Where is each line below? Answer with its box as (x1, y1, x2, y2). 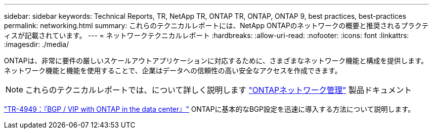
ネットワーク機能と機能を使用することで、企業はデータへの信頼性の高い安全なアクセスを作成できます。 (4, 66, 342, 75)
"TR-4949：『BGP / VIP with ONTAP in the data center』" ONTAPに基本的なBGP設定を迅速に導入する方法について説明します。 (4, 105, 415, 113)
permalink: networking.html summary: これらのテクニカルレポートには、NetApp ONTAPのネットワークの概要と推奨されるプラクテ (4, 21, 429, 30)
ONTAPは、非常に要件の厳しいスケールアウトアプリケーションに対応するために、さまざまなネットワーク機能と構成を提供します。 (4, 56, 428, 65)
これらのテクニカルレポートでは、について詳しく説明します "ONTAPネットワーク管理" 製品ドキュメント (25, 85, 412, 95)
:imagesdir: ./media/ (4, 40, 69, 48)
